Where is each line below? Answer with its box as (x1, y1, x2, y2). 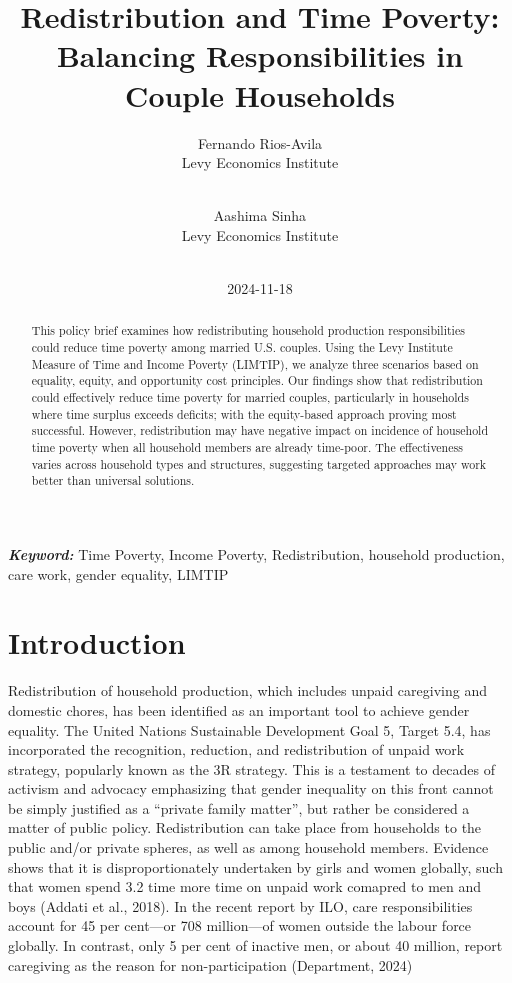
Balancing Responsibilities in (56, 35, 464, 76)
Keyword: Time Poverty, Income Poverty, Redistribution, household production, (8, 544, 505, 565)
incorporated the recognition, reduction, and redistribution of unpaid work (8, 739, 465, 760)
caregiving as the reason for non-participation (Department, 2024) (8, 954, 413, 975)
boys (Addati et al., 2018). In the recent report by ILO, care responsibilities (8, 895, 473, 916)
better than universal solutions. (31, 472, 195, 489)
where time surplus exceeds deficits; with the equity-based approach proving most (31, 405, 457, 422)
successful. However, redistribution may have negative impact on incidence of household (31, 422, 489, 439)
